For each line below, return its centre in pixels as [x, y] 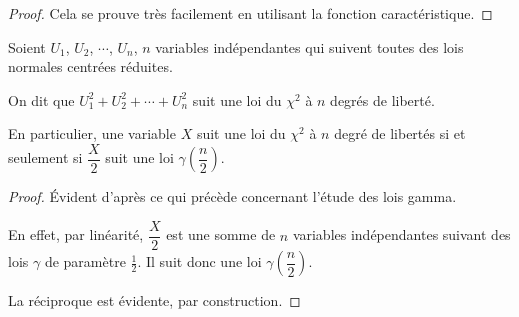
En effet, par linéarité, [76, 234]
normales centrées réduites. [90, 66]
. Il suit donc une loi [199, 261]
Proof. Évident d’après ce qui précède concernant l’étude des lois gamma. [232, 196]
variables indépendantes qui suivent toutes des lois [309, 46]
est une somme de [221, 234]
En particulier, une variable [92, 133]
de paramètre [85, 261]
